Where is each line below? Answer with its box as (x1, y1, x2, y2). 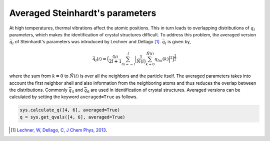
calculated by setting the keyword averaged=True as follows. (9, 94, 137, 100)
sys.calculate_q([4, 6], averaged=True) (19, 107, 120, 113)
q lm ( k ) (154, 56, 169, 63)
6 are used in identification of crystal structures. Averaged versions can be (86, 87, 241, 94)
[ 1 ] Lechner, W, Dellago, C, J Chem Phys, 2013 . (10, 127, 107, 133)
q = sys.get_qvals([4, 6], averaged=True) (19, 114, 125, 120)
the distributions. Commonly (9, 87, 67, 93)
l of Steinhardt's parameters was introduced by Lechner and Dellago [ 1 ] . (12, 39, 161, 46)
